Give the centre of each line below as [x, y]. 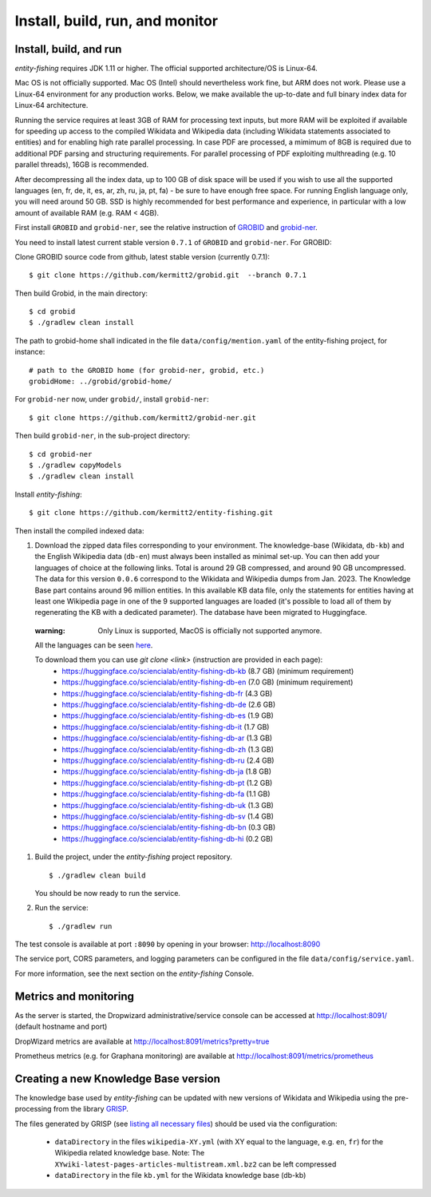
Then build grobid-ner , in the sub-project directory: [103, 436]
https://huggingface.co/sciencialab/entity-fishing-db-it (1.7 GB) [166, 727]
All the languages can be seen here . [94, 645]
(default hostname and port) [61, 1027]
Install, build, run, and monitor [117, 21]
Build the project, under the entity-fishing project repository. [134, 857]
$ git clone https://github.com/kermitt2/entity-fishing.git [151, 513]
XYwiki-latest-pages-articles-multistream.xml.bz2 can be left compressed [196, 1164]
